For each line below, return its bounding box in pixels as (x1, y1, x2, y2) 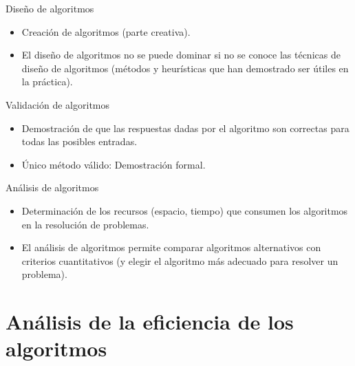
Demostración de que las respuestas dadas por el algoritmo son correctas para (21, 120, 349, 135)
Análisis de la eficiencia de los (6, 308, 294, 336)
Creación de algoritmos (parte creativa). (21, 24, 191, 39)
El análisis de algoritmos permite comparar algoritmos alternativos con (21, 240, 321, 255)
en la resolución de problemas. (21, 217, 149, 231)
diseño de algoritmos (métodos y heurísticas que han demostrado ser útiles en (21, 61, 349, 75)
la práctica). (21, 74, 73, 89)
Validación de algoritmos (6, 97, 110, 111)
